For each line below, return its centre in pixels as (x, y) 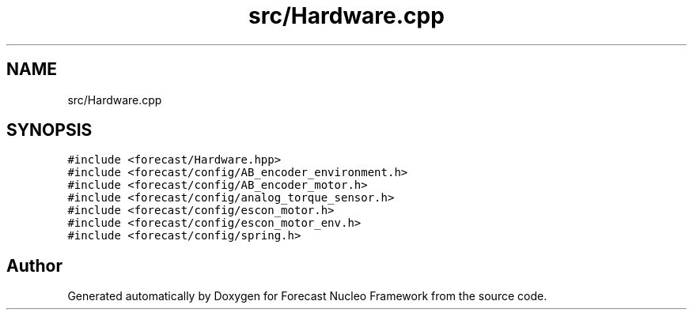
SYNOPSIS (49, 130)
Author (34, 265)
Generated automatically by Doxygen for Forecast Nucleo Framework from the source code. (307, 296)
